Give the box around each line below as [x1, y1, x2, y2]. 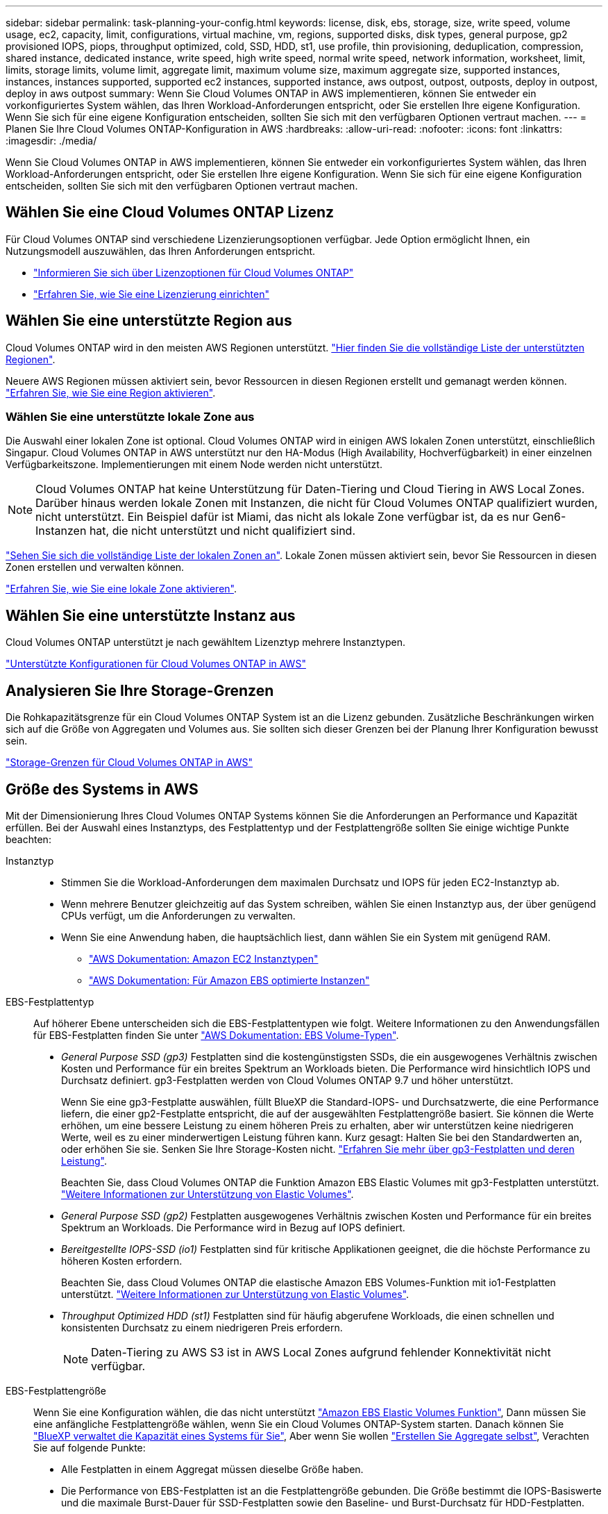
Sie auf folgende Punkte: [33, 1441, 146, 1454]
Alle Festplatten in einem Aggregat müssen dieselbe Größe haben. [61, 1463, 364, 1475]
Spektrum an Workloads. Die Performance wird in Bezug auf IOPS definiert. [61, 1221, 405, 1233]
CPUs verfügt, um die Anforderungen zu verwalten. [61, 909, 296, 922]
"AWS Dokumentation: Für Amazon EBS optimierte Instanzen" [89, 974, 370, 986]
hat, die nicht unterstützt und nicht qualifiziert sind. [89, 524, 356, 538]
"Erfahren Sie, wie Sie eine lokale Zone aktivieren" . [6, 583, 237, 595]
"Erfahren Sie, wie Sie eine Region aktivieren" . [6, 386, 216, 399]
